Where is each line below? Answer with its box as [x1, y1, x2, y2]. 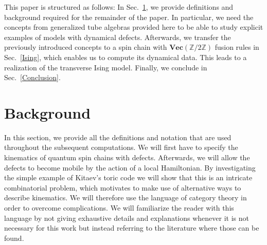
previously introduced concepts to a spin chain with [4, 42, 167, 52]
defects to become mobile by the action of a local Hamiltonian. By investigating [4, 162, 256, 173]
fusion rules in [215, 42, 259, 52]
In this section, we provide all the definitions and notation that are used [4, 131, 232, 142]
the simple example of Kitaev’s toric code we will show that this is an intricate [4, 172, 253, 183]
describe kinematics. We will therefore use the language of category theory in [4, 192, 247, 203]
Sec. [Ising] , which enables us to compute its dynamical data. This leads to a [4, 51, 247, 62]
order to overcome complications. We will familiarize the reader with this [4, 202, 234, 213]
